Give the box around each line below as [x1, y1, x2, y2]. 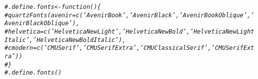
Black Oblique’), [25, 20, 80, 27]
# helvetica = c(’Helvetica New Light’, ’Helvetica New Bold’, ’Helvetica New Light [4, 28, 255, 35]
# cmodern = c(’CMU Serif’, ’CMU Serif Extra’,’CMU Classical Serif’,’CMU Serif [4, 44, 244, 52]
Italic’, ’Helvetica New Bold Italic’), [4, 36, 126, 43]
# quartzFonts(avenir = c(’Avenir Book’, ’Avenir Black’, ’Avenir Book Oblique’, [4, 11, 251, 19]
